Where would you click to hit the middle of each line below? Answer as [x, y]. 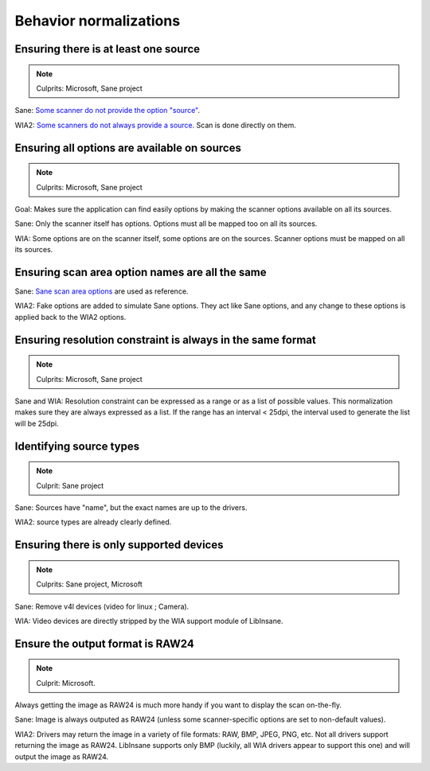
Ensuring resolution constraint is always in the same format [165, 339]
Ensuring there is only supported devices [119, 545]
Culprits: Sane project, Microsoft [89, 584]
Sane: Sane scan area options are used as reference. [102, 291]
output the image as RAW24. [62, 757]
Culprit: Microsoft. [66, 683]
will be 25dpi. [37, 423]
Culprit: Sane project [70, 485]
